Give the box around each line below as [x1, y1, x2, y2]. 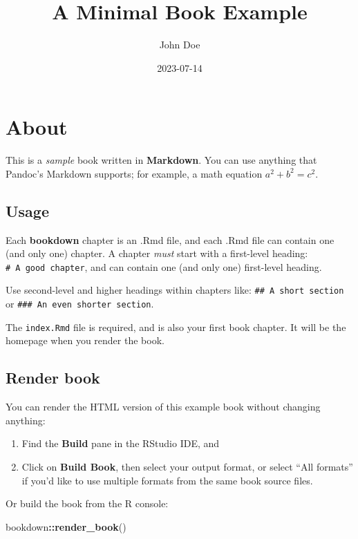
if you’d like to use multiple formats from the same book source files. [21, 473, 313, 487]
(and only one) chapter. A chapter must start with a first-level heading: [6, 246, 308, 261]
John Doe [159, 37, 200, 52]
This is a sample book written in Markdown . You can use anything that [6, 153, 317, 167]
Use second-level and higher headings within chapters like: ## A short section [6, 283, 344, 297]
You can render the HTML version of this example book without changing [6, 399, 321, 414]
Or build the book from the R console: [6, 496, 169, 511]
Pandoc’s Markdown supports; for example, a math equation [6, 166, 263, 180]
